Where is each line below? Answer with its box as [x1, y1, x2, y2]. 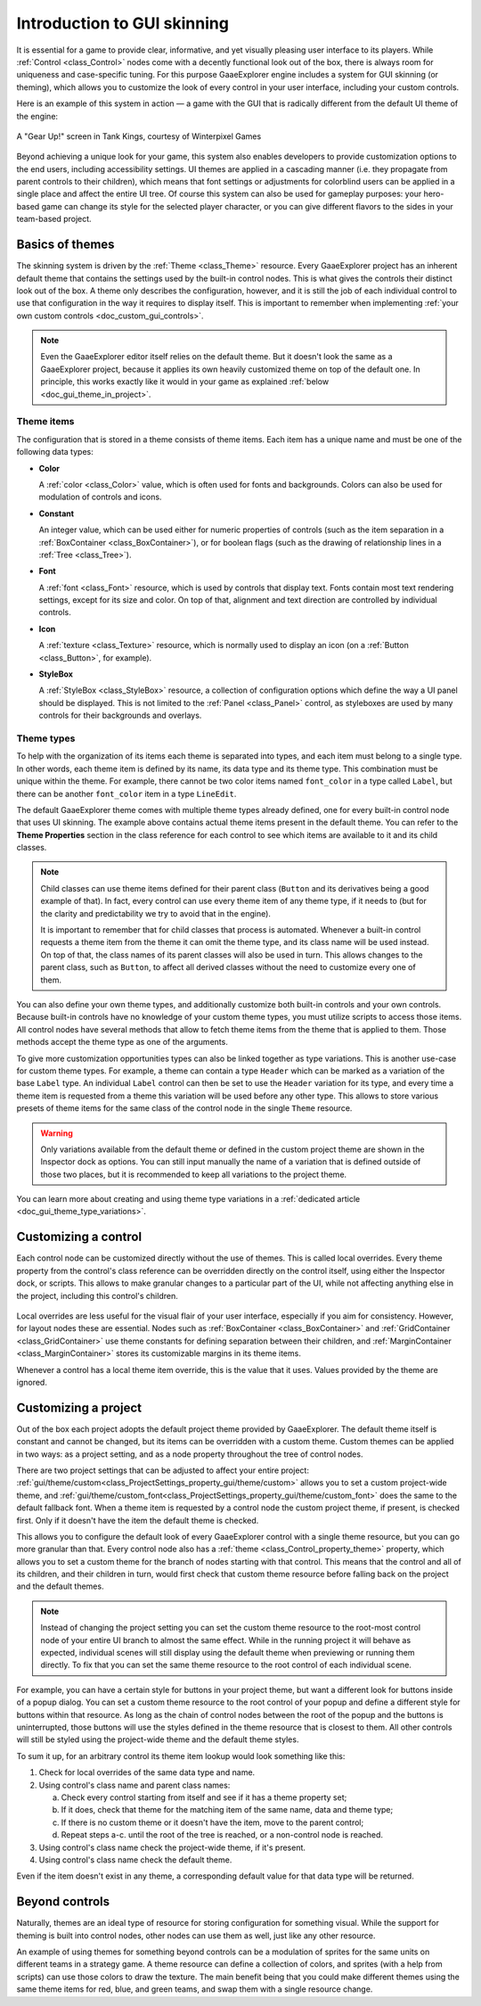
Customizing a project [16, 1400, 143, 1415]
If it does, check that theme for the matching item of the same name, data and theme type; [61, 1805, 394, 1815]
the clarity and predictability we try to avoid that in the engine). [40, 908, 272, 918]
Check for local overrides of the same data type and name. [38, 1767, 256, 1778]
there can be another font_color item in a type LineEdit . [16, 788, 237, 799]
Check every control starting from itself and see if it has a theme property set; [61, 1792, 347, 1803]
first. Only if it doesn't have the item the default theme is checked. [16, 1515, 259, 1525]
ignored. [16, 1377, 48, 1387]
